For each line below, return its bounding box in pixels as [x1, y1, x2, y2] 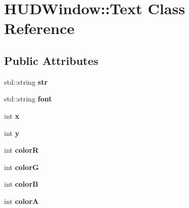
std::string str [4, 76, 48, 87]
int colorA [4, 195, 39, 206]
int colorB [4, 179, 39, 189]
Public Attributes [4, 52, 99, 68]
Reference [4, 18, 75, 39]
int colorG [4, 161, 39, 172]
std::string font [4, 93, 52, 104]
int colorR [4, 145, 39, 155]
